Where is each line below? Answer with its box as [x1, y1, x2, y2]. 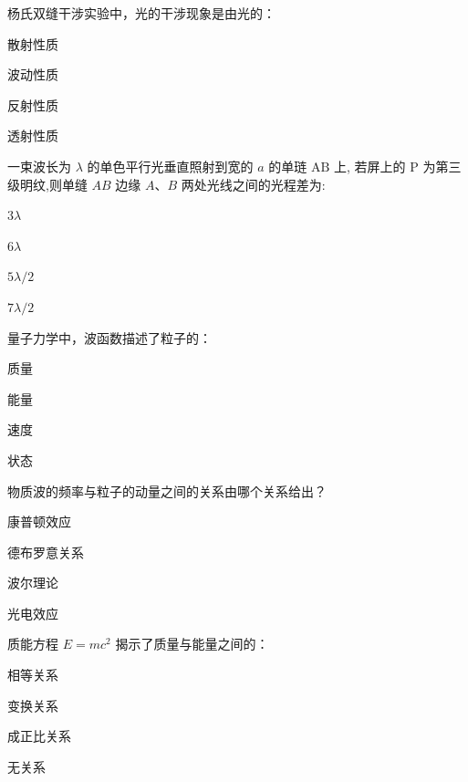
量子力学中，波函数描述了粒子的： [7, 328, 212, 347]
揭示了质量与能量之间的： [115, 634, 269, 653]
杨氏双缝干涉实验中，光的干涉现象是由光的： [7, 4, 276, 22]
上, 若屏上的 [333, 156, 406, 175]
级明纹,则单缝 [7, 174, 88, 193]
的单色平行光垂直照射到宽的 [87, 156, 254, 175]
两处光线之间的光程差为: [181, 174, 326, 193]
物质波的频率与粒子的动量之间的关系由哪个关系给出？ [7, 481, 327, 500]
